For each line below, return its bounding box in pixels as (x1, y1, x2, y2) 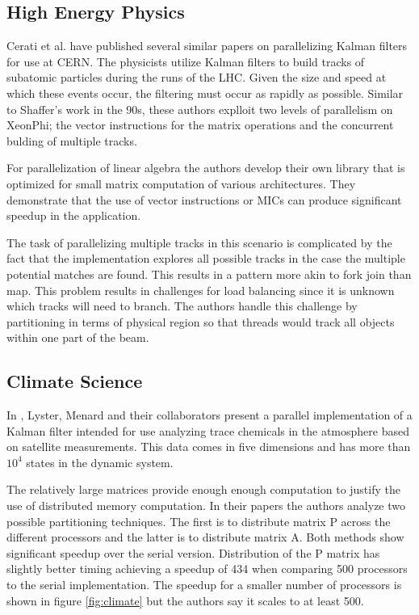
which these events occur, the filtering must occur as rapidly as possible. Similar (6, 84, 404, 101)
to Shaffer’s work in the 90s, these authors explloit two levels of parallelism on (6, 100, 393, 117)
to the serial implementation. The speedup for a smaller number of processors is (6, 576, 402, 593)
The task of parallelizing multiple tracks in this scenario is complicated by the (6, 234, 392, 251)
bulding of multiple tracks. (6, 132, 137, 149)
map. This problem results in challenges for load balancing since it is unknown (6, 281, 395, 298)
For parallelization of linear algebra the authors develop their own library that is (6, 159, 405, 176)
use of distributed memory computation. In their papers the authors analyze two (6, 497, 406, 514)
